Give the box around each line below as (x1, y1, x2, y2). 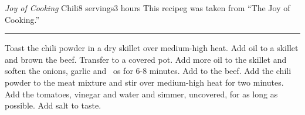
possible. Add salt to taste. (5, 99, 101, 111)
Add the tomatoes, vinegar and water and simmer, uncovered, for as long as (5, 87, 278, 100)
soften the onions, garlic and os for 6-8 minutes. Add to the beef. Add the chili (5, 65, 292, 77)
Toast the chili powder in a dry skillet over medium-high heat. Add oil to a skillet (5, 42, 299, 54)
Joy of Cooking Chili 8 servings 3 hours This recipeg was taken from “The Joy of (5, 2, 290, 13)
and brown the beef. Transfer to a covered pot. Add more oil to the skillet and (5, 53, 287, 65)
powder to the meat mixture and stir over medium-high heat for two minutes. (5, 76, 284, 88)
